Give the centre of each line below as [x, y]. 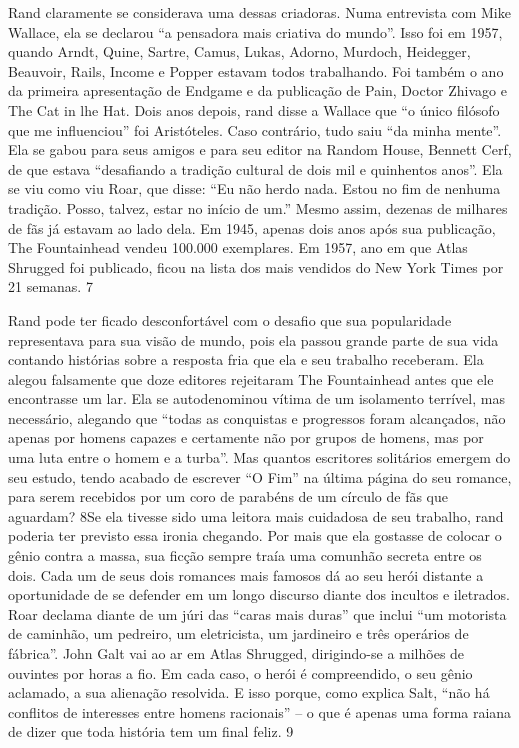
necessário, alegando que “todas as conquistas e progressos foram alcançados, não [257, 417]
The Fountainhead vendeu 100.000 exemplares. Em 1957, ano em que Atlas [238, 247]
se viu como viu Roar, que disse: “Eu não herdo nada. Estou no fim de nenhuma [254, 188]
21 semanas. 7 [50, 286]
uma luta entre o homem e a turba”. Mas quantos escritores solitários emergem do [259, 457]
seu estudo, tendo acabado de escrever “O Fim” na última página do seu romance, [260, 476]
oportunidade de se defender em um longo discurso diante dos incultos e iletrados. [259, 594]
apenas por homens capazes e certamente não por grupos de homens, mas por [246, 437]
